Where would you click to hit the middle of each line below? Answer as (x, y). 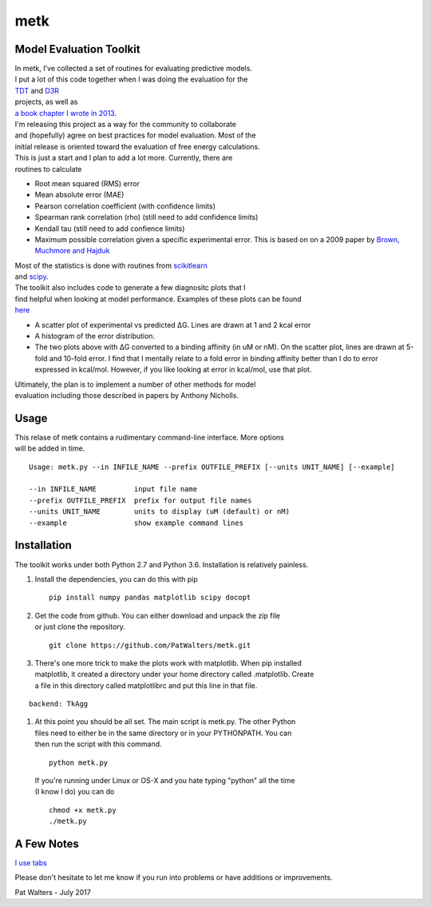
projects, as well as (46, 102)
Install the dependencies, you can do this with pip (117, 579)
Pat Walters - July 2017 (53, 892)
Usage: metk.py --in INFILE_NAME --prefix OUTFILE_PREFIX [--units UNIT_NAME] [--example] (212, 467)
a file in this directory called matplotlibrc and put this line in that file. (146, 685)
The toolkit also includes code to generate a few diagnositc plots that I (130, 288)
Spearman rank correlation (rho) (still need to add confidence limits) (146, 217)
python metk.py (79, 762)
